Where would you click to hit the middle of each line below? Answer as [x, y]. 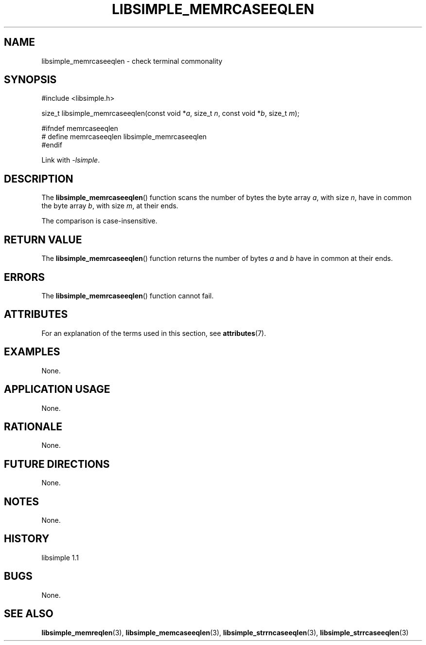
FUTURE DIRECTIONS [57, 464]
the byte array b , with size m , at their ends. [110, 206]
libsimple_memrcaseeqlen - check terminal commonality [132, 61]
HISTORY [27, 539]
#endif [52, 145]
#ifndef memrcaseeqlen [80, 129]
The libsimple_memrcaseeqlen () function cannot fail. [128, 295]
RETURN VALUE [43, 240]
